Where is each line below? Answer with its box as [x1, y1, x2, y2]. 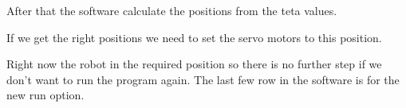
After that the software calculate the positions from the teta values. [6, 2, 337, 18]
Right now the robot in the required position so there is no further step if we [6, 56, 382, 72]
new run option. [6, 87, 85, 103]
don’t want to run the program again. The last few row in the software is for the [6, 71, 400, 87]
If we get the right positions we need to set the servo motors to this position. [6, 29, 382, 45]
